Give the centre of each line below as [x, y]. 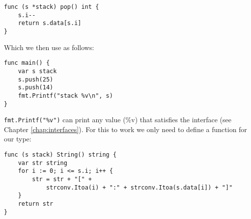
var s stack [37, 71]
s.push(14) [36, 88]
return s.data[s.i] [50, 23]
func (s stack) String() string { [60, 155]
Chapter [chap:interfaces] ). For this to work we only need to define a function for [125, 129]
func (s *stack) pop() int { [52, 7]
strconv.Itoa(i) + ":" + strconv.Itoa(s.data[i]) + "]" [139, 187]
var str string [42, 163]
